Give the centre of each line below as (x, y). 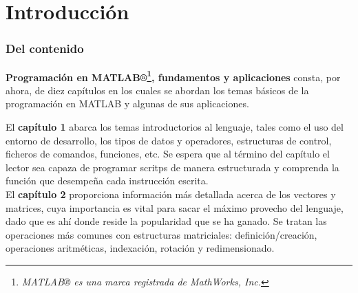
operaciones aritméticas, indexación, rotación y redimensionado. (140, 248)
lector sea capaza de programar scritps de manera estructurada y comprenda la (172, 167)
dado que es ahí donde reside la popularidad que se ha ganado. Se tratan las (166, 221)
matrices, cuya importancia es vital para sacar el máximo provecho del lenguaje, (175, 207)
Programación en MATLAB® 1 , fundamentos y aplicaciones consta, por (173, 76)
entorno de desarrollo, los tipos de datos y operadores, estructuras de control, (169, 140)
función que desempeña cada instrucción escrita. (107, 181)
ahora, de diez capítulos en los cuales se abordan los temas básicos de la (157, 90)
